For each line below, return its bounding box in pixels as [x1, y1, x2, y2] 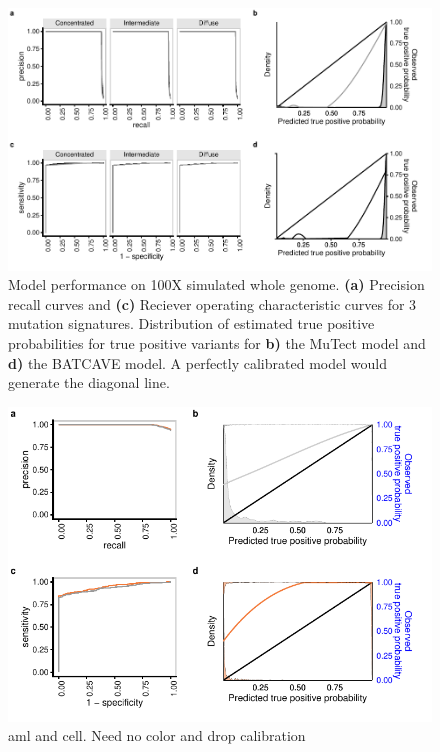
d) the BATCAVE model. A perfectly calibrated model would [8, 352, 387, 373]
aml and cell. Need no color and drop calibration [8, 725, 306, 746]
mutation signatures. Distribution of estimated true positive [8, 313, 375, 334]
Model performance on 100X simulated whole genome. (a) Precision [8, 274, 425, 295]
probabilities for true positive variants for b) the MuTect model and [8, 332, 426, 353]
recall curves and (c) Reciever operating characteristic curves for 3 [8, 293, 417, 314]
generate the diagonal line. [8, 372, 170, 393]
